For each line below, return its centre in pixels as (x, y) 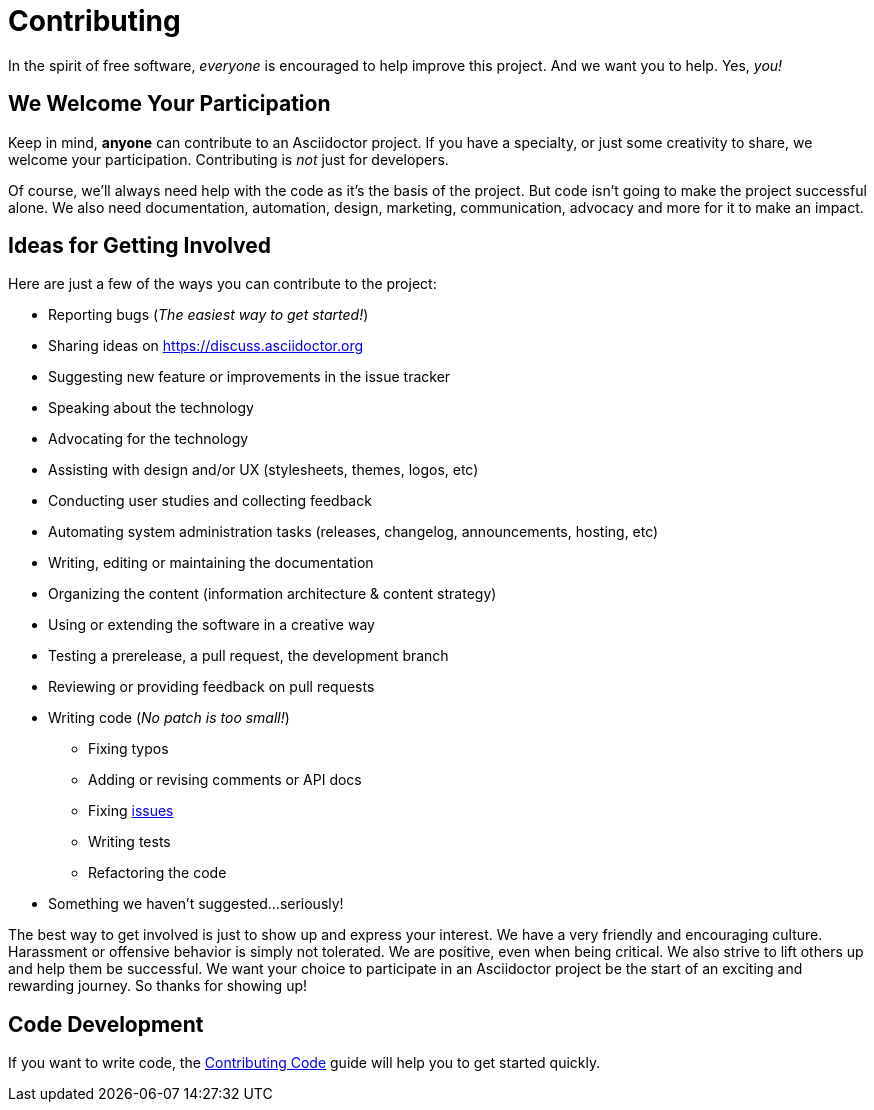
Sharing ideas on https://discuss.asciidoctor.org (206, 346)
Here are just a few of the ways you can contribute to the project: (222, 284)
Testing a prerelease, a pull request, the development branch (248, 656)
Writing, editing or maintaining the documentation (211, 563)
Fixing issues (131, 811)
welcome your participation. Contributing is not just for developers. (228, 159)
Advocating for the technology (148, 439)
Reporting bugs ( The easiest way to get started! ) (208, 315)
